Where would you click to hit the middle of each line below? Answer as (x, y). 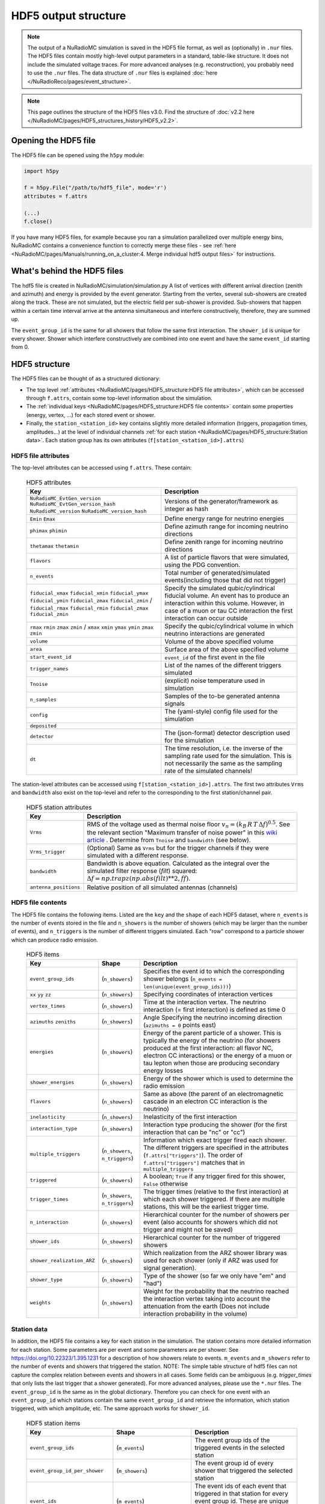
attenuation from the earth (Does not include (206, 1307)
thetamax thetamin (54, 546)
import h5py (42, 171)
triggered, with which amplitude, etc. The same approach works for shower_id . (110, 1408)
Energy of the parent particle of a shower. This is (212, 1033)
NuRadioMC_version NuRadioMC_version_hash (88, 511)
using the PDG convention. (203, 564)
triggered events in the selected (240, 1448)
